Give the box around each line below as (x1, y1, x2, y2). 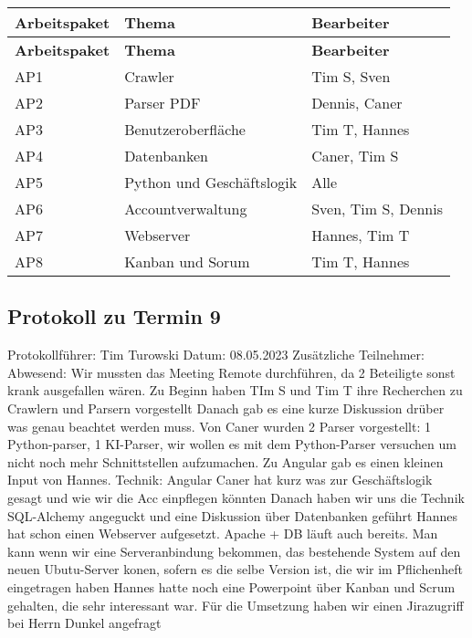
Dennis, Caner (311, 92, 403, 113)
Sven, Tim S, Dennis (311, 198, 444, 219)
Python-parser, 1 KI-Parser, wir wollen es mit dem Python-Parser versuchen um (7, 434, 456, 454)
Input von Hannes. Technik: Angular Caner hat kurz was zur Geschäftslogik (7, 470, 433, 489)
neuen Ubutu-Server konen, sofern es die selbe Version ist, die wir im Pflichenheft (7, 560, 463, 579)
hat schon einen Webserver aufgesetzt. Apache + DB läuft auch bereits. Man (7, 524, 438, 543)
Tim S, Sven (311, 66, 391, 87)
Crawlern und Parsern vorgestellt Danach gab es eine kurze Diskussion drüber (7, 398, 445, 417)
